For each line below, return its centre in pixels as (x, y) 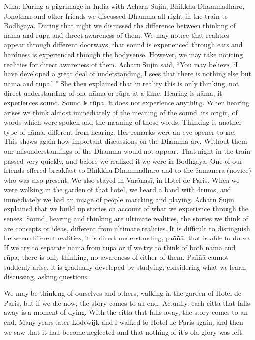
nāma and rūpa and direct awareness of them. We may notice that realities (117, 35)
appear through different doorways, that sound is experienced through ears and (123, 45)
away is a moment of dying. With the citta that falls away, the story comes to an (126, 312)
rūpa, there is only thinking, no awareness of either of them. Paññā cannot (116, 257)
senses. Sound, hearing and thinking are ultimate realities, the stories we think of (126, 219)
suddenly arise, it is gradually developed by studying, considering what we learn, (126, 267)
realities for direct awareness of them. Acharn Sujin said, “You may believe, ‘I (121, 64)
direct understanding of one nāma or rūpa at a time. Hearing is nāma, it (113, 93)
